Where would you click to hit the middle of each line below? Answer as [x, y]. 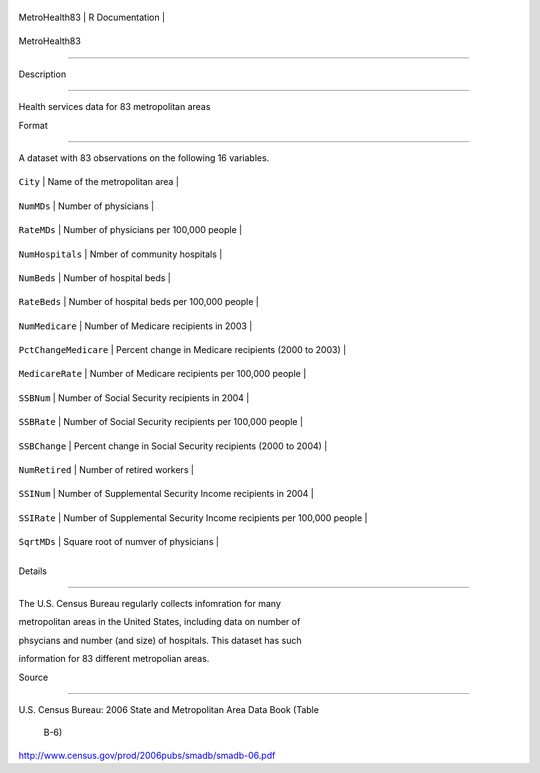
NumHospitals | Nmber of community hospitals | [120, 254]
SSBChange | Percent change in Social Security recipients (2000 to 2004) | [173, 446]
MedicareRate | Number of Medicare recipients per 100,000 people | [162, 374]
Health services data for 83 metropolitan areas [114, 107]
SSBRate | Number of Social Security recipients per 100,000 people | [161, 422]
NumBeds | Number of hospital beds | [95, 277]
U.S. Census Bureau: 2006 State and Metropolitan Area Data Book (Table [169, 709]
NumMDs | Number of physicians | [86, 206]
